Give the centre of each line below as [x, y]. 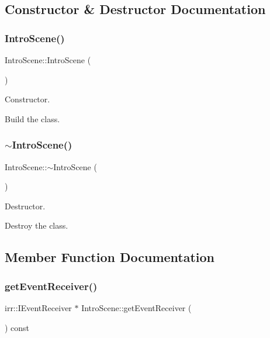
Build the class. [32, 118]
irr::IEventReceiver [38, 307]
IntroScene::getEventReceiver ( [136, 307]
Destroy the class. [37, 225]
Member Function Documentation [110, 257]
